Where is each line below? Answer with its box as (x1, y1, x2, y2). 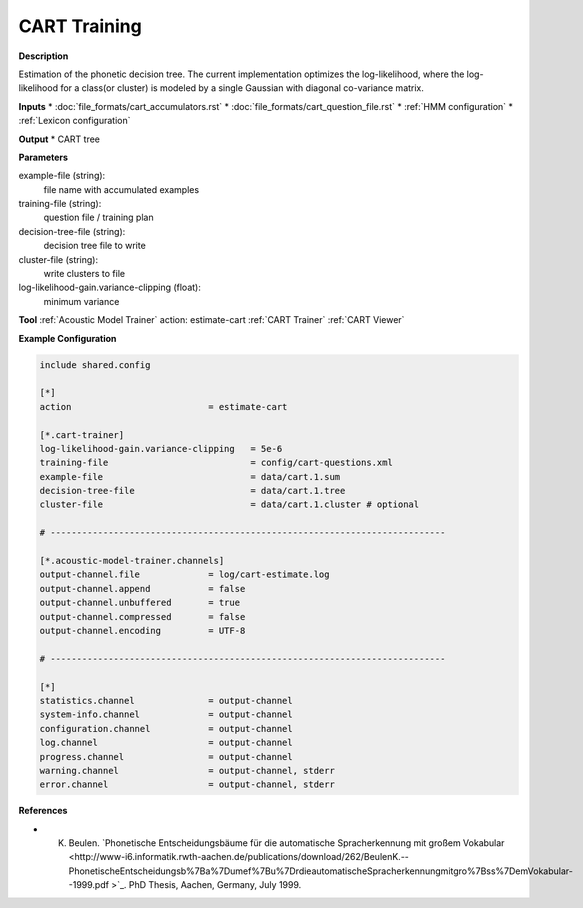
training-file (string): (18, 198, 102, 210)
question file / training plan (43, 211, 154, 224)
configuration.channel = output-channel (39, 723, 294, 734)
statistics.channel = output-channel (39, 695, 294, 706)
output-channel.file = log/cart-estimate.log (39, 569, 330, 580)
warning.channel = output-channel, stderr (39, 765, 335, 776)
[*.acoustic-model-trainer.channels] (39, 555, 225, 567)
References (18, 805, 68, 817)
